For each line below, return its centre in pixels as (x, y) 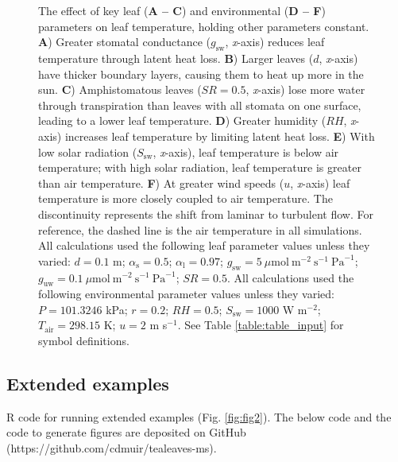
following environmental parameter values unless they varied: (186, 294)
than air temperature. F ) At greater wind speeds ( (161, 182)
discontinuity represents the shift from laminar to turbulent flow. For (206, 214)
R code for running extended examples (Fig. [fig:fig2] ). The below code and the (199, 416)
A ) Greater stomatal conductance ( (124, 42)
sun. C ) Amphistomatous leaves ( (120, 89)
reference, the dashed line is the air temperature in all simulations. (200, 229)
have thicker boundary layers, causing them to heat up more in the (201, 74)
